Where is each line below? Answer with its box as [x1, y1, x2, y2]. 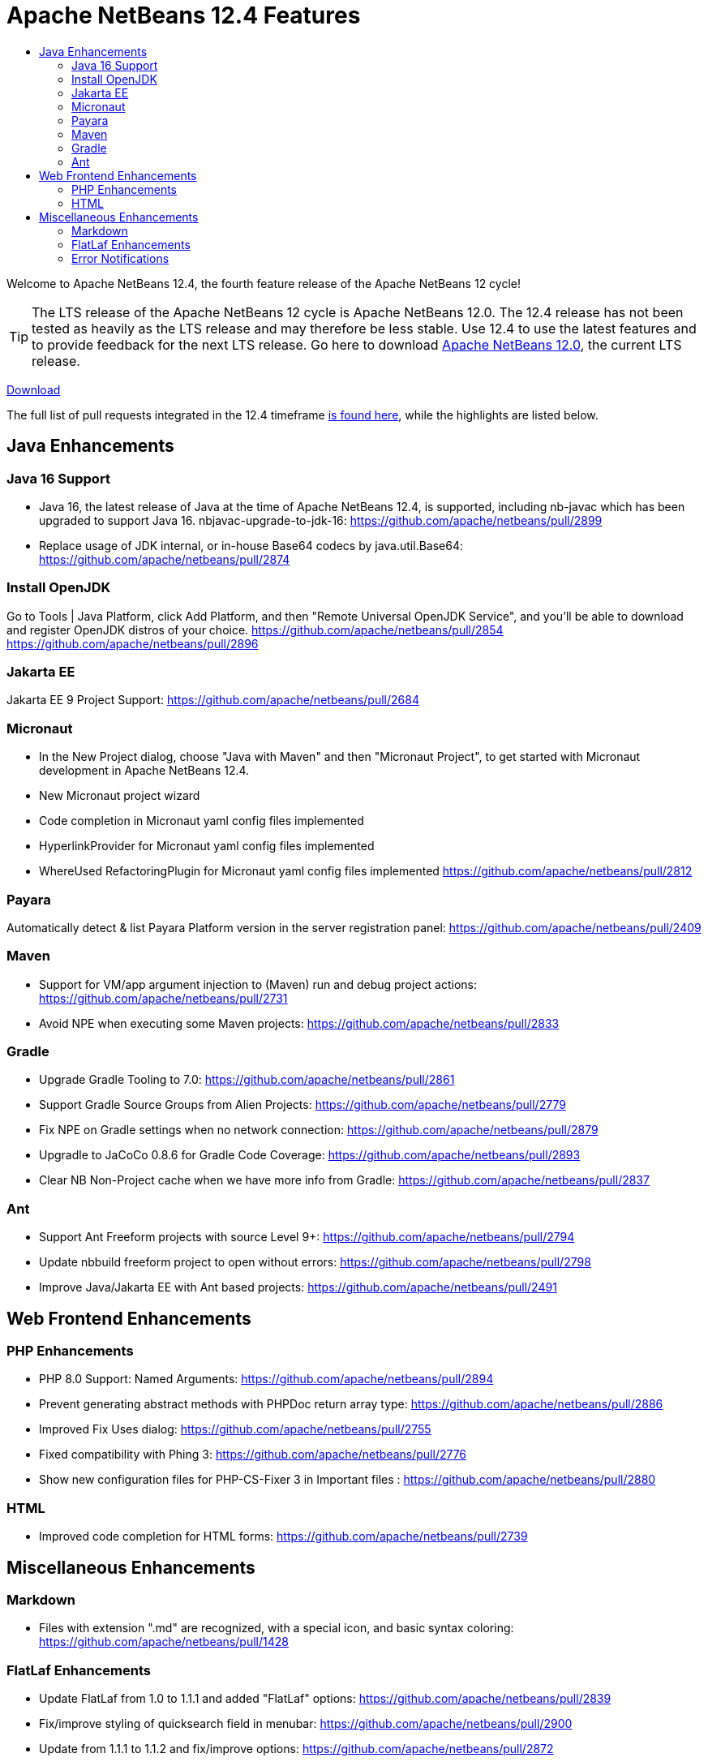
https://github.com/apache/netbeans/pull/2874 [39, 552, 290, 566]
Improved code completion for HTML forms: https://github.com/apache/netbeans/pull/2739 [39, 1529, 528, 1544]
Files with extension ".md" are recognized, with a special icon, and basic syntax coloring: [39, 1621, 514, 1635]
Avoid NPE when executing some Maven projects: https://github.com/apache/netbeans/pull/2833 [39, 1016, 560, 1030]
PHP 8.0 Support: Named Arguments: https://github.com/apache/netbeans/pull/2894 [39, 1372, 494, 1386]
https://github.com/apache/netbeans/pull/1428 [39, 1635, 289, 1649]
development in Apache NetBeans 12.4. [39, 763, 250, 778]
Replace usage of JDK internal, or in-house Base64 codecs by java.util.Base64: [39, 538, 463, 552]
